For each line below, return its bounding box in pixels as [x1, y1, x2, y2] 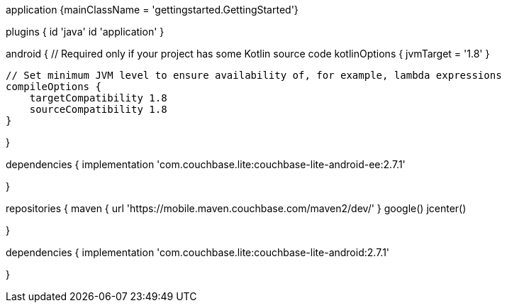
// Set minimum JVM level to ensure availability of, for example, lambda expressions [6, 70, 502, 81]
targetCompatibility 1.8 [29, 92, 167, 104]
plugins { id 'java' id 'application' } [6, 26, 165, 38]
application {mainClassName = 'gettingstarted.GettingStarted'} [6, 4, 299, 16]
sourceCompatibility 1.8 [29, 104, 167, 115]
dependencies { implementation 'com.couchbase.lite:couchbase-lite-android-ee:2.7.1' [6, 158, 406, 170]
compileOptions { [6, 81, 101, 92]
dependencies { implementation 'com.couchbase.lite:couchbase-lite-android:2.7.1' [6, 246, 390, 258]
